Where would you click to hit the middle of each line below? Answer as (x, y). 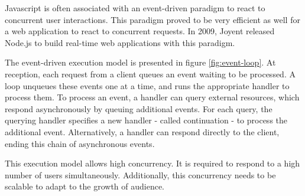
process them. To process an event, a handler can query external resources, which (152, 97)
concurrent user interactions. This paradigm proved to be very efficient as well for (152, 19)
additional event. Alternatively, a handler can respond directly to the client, (142, 131)
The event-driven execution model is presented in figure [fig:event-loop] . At (140, 62)
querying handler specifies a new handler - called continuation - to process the (146, 120)
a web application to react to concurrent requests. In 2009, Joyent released (140, 31)
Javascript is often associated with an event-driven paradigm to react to (135, 8)
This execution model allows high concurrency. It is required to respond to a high (152, 163)
